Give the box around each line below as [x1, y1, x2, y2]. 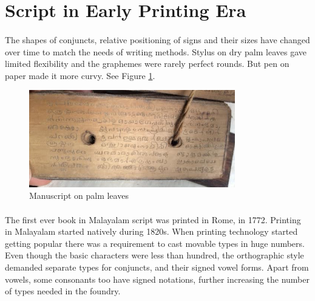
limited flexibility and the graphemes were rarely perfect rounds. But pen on [5, 57, 290, 70]
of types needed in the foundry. [5, 285, 121, 297]
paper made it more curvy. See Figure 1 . [5, 69, 155, 81]
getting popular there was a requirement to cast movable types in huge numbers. [5, 237, 305, 249]
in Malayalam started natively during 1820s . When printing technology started [5, 225, 298, 238]
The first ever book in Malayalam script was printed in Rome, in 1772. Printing [5, 213, 301, 226]
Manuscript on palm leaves [29, 189, 129, 202]
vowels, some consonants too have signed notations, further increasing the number [5, 272, 310, 285]
